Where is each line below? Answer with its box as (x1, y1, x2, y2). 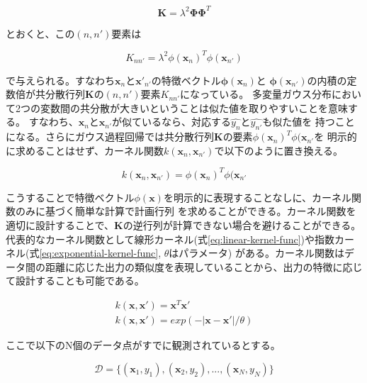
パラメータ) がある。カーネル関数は (179, 245, 344, 260)
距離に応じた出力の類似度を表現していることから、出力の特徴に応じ (45, 259, 363, 274)
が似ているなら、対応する (112, 114, 232, 129)
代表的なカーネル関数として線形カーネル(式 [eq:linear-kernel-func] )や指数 (6, 231, 335, 246)
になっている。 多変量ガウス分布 (180, 87, 332, 101)
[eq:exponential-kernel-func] (39, 245, 159, 260)
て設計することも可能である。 (6, 273, 145, 288)
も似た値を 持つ (262, 114, 335, 129)
